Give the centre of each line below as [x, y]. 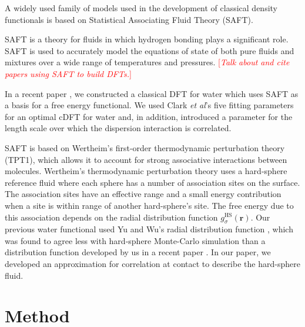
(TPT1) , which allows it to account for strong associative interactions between [146, 159]
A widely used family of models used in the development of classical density [141, 8]
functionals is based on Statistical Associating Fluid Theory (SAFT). [129, 19]
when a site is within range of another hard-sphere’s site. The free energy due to [149, 205]
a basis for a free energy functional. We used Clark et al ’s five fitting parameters [149, 105]
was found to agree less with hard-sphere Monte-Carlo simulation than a [135, 240]
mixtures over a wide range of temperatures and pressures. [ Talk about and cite [147, 62]
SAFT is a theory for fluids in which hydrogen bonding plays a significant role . [147, 39]
